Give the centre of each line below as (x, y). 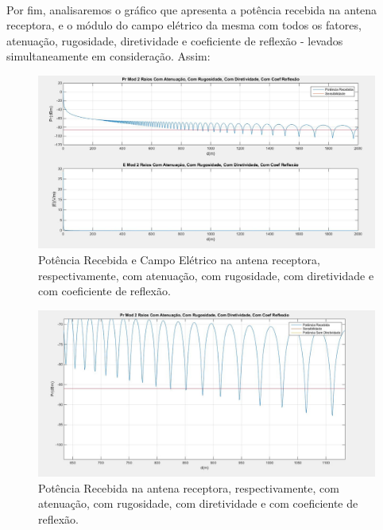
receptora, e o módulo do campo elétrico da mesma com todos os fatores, (184, 25)
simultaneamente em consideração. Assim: (108, 56)
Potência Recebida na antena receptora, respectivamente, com (189, 487)
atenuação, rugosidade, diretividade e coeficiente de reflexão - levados (175, 40)
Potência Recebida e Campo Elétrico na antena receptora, (179, 259)
